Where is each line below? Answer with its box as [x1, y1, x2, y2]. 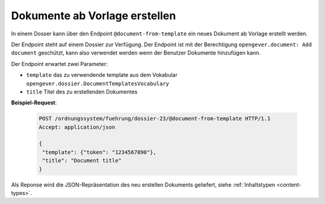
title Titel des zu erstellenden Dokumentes [26, 88, 138, 95]
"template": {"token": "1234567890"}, [42, 149, 156, 155]
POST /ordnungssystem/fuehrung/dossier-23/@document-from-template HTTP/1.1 [39, 115, 271, 122]
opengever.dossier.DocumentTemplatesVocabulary [26, 80, 170, 87]
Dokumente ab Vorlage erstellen [11, 9, 176, 22]
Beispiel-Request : [11, 99, 57, 106]
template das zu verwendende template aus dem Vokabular [26, 71, 178, 79]
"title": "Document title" [42, 157, 122, 164]
